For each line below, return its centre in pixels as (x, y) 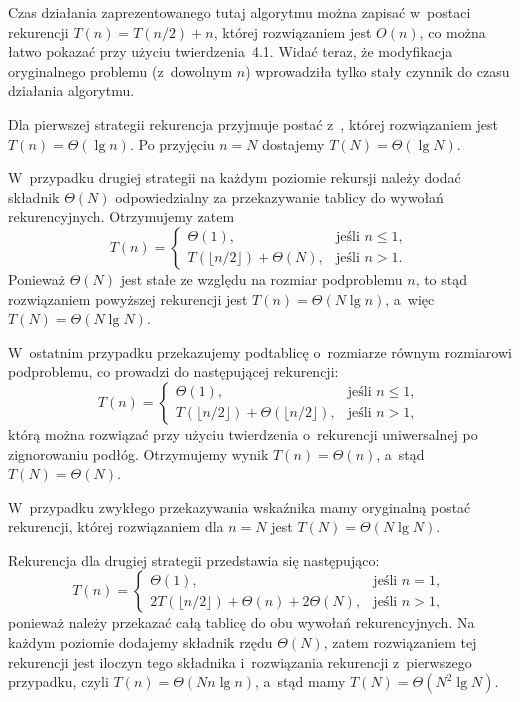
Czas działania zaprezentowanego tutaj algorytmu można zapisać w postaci (239, 12)
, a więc (410, 298)
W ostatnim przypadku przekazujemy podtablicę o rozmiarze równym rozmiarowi (260, 351)
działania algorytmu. (71, 90)
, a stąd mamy (300, 681)
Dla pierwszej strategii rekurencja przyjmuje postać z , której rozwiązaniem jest (253, 123)
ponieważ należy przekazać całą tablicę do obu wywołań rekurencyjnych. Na (241, 622)
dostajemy (293, 143)
